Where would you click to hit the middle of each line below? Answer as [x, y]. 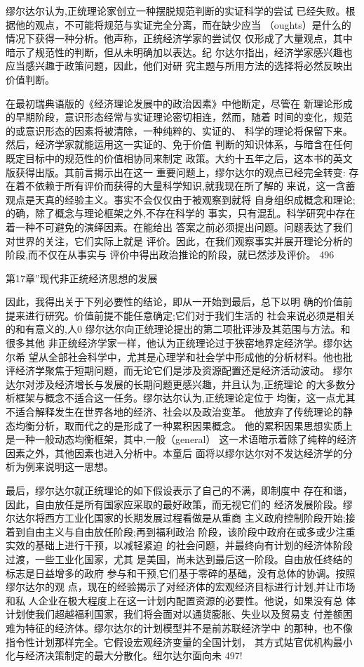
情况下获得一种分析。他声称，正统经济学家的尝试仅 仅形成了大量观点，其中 [179, 38]
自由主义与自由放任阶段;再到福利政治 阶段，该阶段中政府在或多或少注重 [190, 531]
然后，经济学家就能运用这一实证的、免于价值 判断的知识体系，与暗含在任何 [179, 144]
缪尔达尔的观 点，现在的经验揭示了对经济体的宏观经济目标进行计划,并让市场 [181, 587]
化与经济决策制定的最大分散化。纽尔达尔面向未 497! [124, 655]
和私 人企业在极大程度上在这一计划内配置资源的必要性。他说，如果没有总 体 [181, 600]
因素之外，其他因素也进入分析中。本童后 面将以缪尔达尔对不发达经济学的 [174, 453]
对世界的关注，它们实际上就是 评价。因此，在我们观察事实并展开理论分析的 [179, 240]
